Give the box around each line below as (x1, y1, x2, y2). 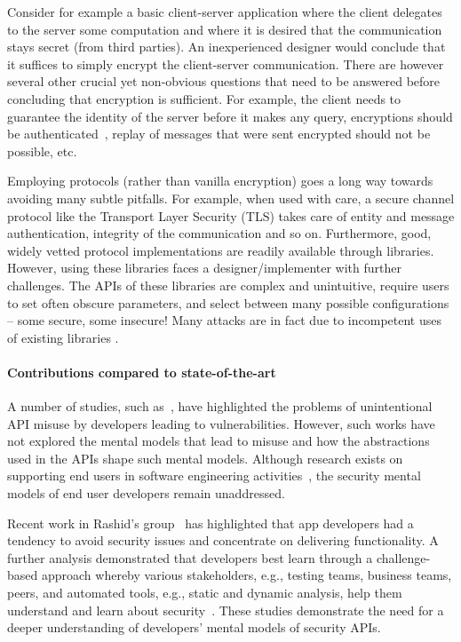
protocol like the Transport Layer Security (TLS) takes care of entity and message (7, 206, 455, 225)
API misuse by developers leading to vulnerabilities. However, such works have (7, 414, 435, 432)
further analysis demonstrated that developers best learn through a (7, 548, 373, 567)
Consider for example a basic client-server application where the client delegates (7, 3, 442, 20)
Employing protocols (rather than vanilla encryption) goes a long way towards (7, 171, 433, 190)
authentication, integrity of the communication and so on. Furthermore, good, (7, 224, 432, 242)
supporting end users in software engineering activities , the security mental (7, 466, 421, 485)
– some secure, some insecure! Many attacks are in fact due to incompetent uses (7, 311, 442, 329)
